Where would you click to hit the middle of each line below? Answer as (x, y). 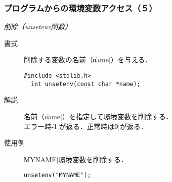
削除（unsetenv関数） (38, 26)
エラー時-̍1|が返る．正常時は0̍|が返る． (86, 126)
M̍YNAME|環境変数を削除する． (76, 159)
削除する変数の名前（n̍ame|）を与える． (88, 60)
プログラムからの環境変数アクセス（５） (81, 8)
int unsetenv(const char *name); (86, 84)
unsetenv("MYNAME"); (58, 175)
